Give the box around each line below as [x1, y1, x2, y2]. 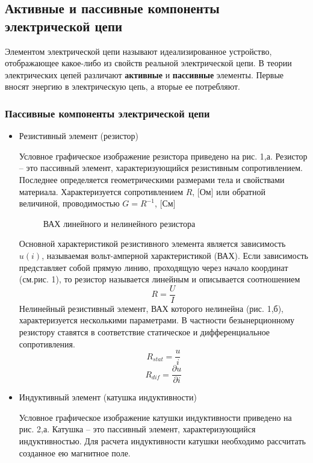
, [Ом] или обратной [192, 185, 265, 197]
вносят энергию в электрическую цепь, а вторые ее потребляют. [5, 80, 240, 93]
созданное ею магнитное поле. [19, 446, 131, 459]
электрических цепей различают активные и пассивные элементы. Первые [5, 68, 284, 81]
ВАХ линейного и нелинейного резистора [43, 217, 196, 229]
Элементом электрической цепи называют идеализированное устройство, [5, 45, 272, 57]
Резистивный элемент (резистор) [19, 129, 139, 142]
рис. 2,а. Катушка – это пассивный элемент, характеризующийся [19, 423, 256, 435]
